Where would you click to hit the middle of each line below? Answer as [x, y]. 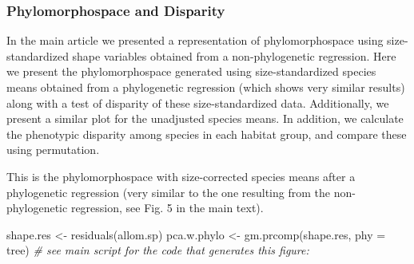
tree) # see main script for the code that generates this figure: [158, 250]
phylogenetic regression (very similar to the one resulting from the [168, 192]
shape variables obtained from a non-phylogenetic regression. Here [234, 55]
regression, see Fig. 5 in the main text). [167, 208]
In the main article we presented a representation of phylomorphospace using [195, 40]
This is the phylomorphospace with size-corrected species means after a [181, 176]
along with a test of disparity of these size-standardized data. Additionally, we [198, 102]
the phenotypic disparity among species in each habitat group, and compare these [207, 134]
